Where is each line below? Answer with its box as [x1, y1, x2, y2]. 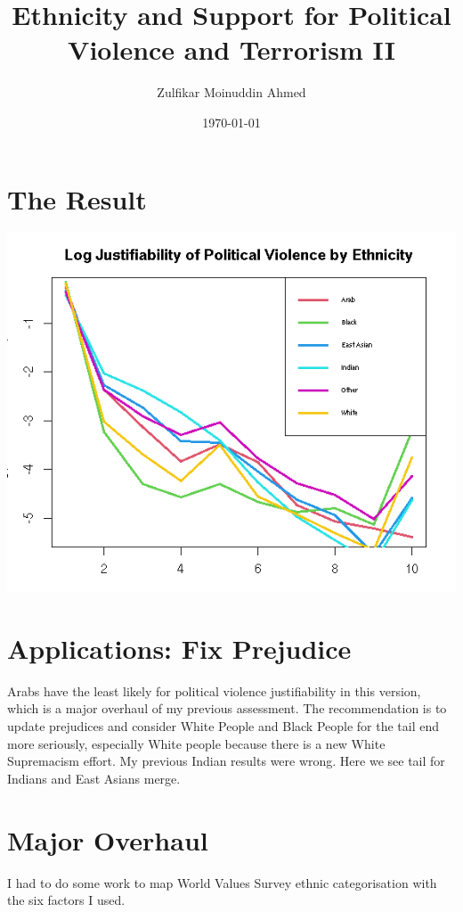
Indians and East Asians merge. [7, 768, 181, 787]
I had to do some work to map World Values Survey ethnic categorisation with [7, 873, 437, 891]
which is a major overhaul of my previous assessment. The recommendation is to [7, 699, 447, 718]
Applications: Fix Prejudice [7, 629, 352, 666]
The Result [7, 180, 147, 217]
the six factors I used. [7, 891, 126, 909]
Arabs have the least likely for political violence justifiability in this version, [7, 681, 421, 700]
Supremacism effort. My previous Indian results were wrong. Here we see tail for [7, 752, 445, 770]
